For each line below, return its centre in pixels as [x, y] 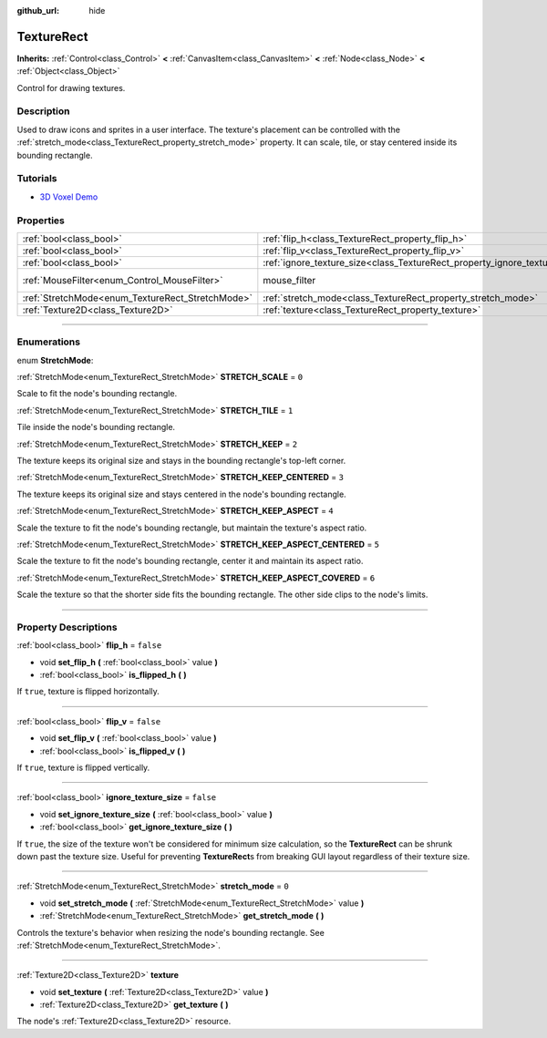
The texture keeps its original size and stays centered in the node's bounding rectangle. [181, 494]
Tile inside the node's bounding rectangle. [96, 427]
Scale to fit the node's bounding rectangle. [97, 394]
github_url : [38, 10]
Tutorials [37, 179]
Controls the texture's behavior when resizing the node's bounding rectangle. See [171, 932]
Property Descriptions [67, 627]
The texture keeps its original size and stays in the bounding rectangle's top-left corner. [181, 460]
